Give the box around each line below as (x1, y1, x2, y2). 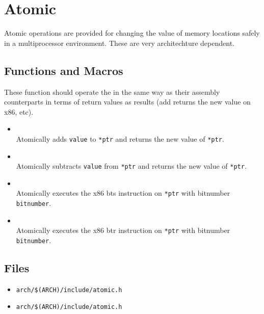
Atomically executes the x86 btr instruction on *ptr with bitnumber (16, 225, 230, 235)
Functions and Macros (4, 62, 123, 78)
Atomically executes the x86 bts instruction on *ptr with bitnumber (16, 188, 230, 198)
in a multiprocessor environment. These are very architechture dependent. (4, 37, 234, 48)
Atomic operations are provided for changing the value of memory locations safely (4, 28, 260, 38)
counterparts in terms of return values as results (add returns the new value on (4, 96, 251, 107)
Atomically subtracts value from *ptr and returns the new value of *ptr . (16, 161, 247, 171)
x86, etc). (4, 106, 34, 117)
